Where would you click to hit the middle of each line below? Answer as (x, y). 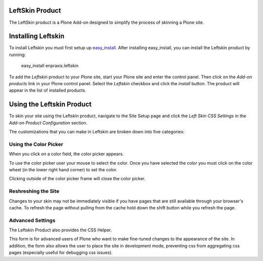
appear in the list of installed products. (47, 91)
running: (18, 55)
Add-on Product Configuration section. (48, 123)
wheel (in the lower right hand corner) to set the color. (63, 169)
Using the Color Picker (36, 144)
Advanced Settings (32, 220)
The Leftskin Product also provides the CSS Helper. (60, 230)
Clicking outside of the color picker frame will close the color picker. (77, 179)
